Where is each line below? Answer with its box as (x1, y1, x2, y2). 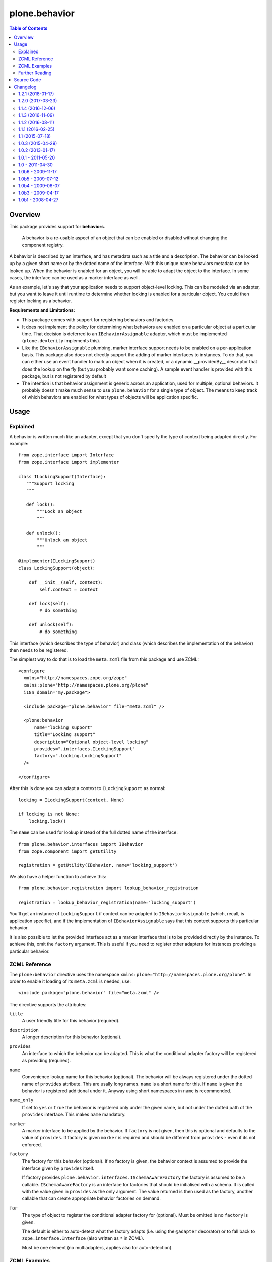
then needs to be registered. (9, 647, 69, 653)
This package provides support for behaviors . (9, 223, 105, 229)
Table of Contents (9, 25, 48, 31)
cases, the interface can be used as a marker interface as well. (9, 275, 140, 281)
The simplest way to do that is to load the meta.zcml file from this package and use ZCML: (9, 656, 199, 662)
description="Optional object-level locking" (34, 739, 149, 745)
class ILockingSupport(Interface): (18, 474, 106, 479)
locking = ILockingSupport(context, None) (18, 797, 125, 803)
